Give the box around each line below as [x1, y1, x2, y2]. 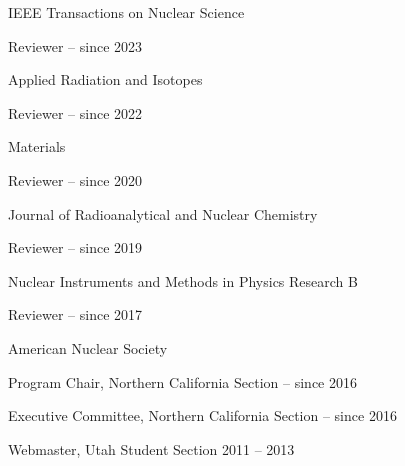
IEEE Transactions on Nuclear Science [8, 2, 245, 22]
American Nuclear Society [8, 337, 168, 358]
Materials [8, 136, 66, 157]
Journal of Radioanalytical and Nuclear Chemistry [8, 203, 318, 224]
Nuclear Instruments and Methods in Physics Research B [8, 270, 358, 291]
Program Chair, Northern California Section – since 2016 [8, 371, 357, 392]
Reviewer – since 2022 [8, 102, 143, 123]
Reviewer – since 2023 [8, 35, 143, 56]
